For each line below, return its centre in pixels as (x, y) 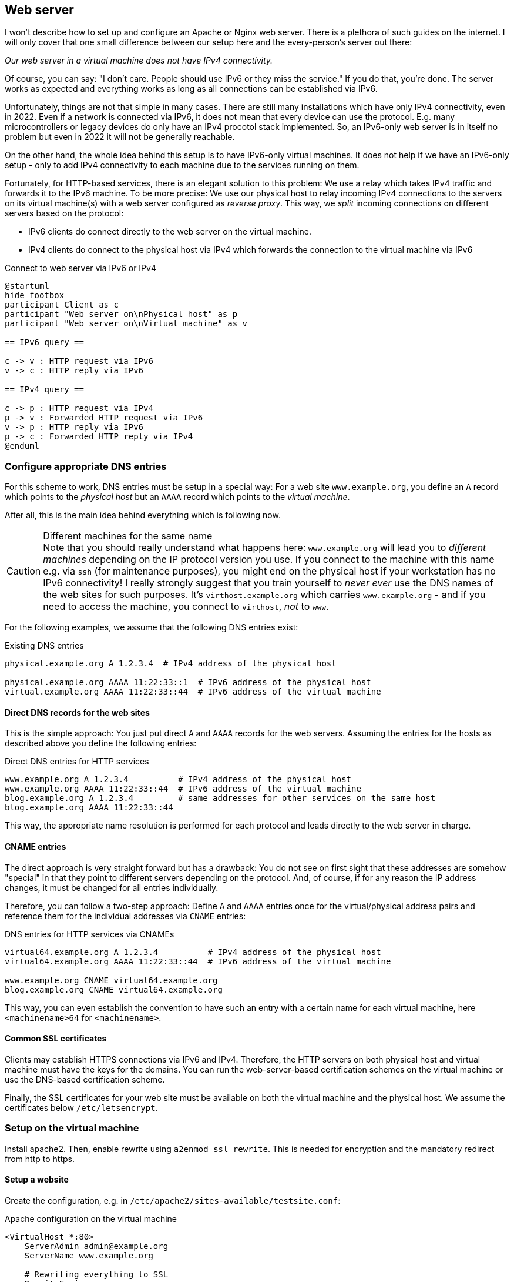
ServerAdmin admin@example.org (96, 1246)
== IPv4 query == (44, 390)
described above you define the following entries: (101, 743)
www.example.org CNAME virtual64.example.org (111, 980)
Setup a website (37, 1180)
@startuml (27, 286)
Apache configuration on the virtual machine (91, 1218)
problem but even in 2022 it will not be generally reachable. (120, 137)
